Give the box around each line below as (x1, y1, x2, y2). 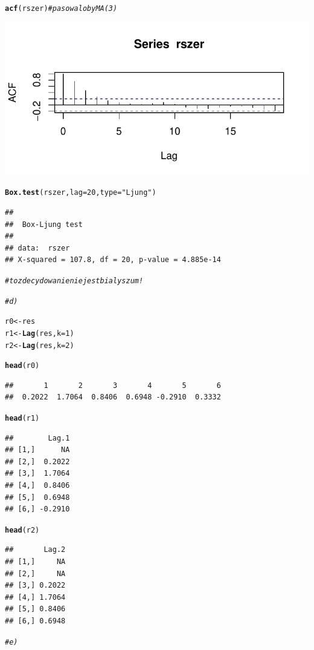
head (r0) (5, 361, 40, 370)
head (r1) (5, 414, 40, 422)
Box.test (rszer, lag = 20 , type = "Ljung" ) (5, 188, 156, 197)
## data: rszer (5, 243, 70, 252)
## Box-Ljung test (5, 220, 83, 229)
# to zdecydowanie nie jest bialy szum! (5, 276, 144, 285)
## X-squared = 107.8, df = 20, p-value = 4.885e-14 (5, 255, 221, 264)
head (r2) (5, 525, 40, 534)
